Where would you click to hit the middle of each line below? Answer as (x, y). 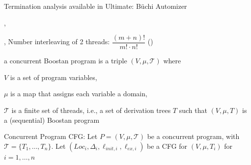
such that (193, 110)
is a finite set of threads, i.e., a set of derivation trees (91, 110)
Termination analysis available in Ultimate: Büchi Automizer (96, 6)
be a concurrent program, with (193, 136)
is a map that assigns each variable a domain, (79, 94)
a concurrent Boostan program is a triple (66, 61)
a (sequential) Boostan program (52, 120)
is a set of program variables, (54, 77)
